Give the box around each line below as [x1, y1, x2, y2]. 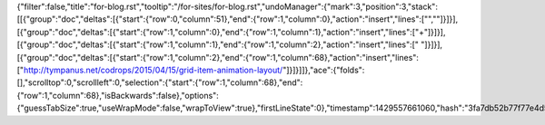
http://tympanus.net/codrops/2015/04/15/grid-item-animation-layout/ [23, 64, 283, 75]
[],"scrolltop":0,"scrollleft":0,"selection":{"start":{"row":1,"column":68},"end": [16, 77, 303, 88]
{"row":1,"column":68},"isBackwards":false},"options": [16, 90, 220, 101]
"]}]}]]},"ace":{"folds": [282, 64, 365, 75]
